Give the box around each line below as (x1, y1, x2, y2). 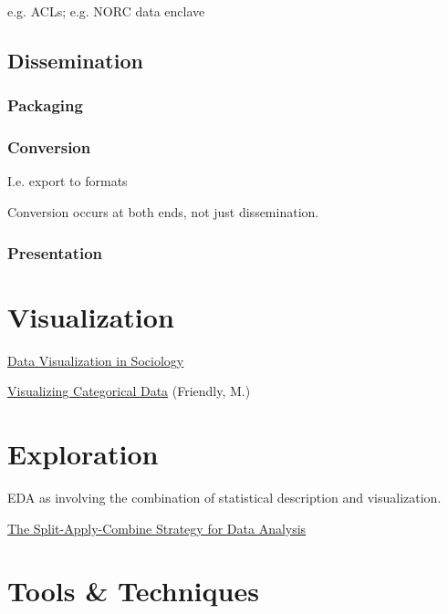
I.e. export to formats (7, 172, 128, 191)
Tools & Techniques (7, 572, 259, 609)
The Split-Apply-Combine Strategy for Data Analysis (7, 518, 307, 537)
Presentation (7, 241, 103, 264)
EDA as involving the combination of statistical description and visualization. (7, 487, 442, 506)
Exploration (7, 434, 159, 472)
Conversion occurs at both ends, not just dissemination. (7, 203, 319, 222)
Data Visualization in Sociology (7, 350, 184, 369)
